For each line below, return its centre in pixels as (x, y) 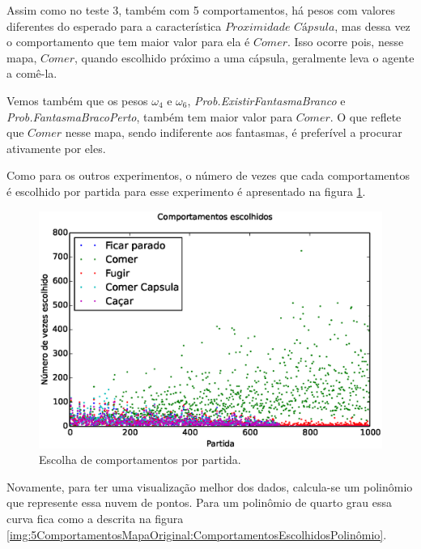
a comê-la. (32, 73)
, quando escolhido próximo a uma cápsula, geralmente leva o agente (244, 57)
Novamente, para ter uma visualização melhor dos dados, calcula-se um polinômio (210, 486)
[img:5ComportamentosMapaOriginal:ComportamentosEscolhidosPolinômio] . (197, 534)
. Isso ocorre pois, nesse (345, 42)
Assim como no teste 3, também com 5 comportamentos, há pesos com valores (201, 10)
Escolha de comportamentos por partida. (140, 460)
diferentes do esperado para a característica (114, 26)
